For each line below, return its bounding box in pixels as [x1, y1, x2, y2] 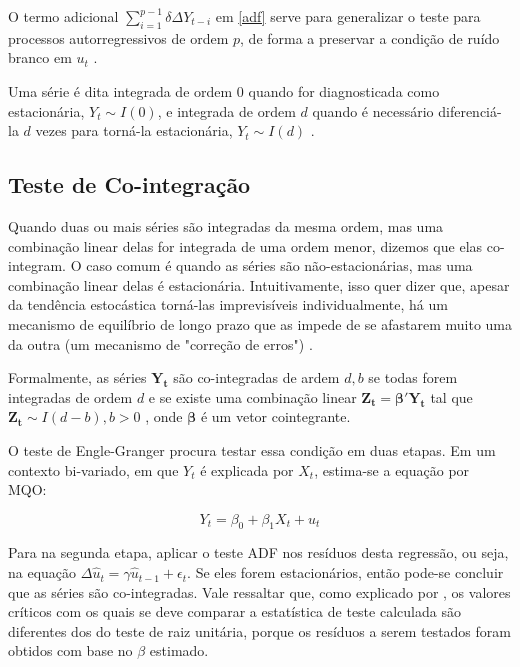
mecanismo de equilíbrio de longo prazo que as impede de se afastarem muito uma [8, 313, 512, 334]
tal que [430, 386, 473, 407]
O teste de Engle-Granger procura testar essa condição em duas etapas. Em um [8, 439, 496, 460]
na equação [8, 562, 77, 583]
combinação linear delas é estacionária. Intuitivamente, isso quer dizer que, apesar [8, 274, 510, 295]
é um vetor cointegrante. [200, 406, 351, 427]
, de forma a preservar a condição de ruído [240, 27, 500, 48]
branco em [8, 47, 72, 68]
